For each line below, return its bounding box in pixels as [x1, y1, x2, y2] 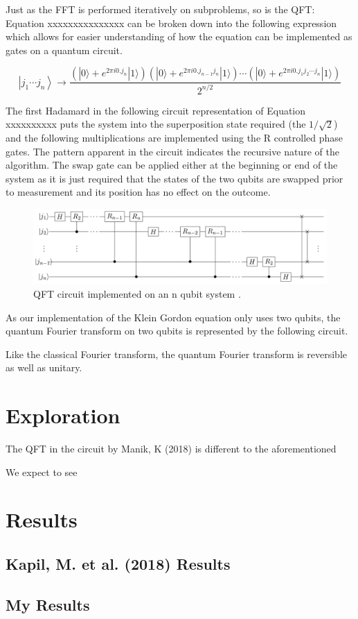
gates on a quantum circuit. [6, 42, 123, 57]
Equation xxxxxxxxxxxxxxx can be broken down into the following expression [6, 15, 337, 30]
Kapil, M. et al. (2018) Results [6, 553, 231, 575]
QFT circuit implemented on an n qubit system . [33, 286, 241, 300]
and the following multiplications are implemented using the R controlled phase [6, 130, 343, 144]
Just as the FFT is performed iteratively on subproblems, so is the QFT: [6, 2, 315, 16]
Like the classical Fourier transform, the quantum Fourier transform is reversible [6, 346, 348, 361]
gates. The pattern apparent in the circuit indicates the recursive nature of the [6, 144, 339, 158]
